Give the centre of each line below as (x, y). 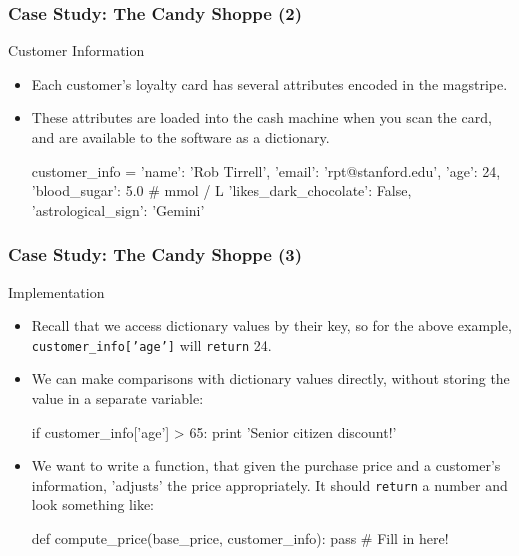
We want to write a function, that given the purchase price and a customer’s (266, 465)
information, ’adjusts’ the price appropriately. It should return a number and (269, 484)
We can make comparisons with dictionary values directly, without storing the (270, 378)
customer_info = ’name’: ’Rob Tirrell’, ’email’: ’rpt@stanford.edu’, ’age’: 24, (266, 170)
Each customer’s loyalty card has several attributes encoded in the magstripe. (269, 83)
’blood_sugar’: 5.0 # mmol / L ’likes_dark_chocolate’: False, (221, 190)
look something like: (92, 504)
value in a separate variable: (117, 398)
